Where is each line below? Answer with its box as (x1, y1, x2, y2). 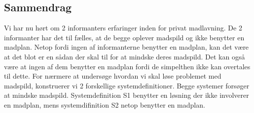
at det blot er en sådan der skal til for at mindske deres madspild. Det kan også (4, 51, 245, 61)
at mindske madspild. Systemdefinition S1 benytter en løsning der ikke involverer (4, 90, 249, 100)
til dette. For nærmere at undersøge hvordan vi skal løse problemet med (4, 71, 221, 81)
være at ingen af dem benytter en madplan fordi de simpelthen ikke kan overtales (4, 61, 251, 71)
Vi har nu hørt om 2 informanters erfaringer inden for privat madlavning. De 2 (4, 23, 242, 33)
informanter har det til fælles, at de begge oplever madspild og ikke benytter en (4, 32, 245, 42)
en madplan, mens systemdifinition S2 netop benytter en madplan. (4, 99, 205, 110)
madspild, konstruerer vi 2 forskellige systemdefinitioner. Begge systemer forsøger (4, 80, 250, 90)
